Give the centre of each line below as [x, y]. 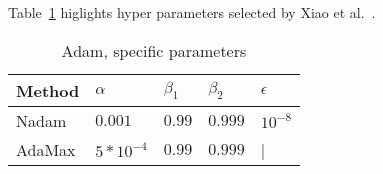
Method [48, 90]
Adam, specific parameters [154, 50]
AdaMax [46, 149]
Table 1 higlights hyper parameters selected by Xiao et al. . [192, 12]
